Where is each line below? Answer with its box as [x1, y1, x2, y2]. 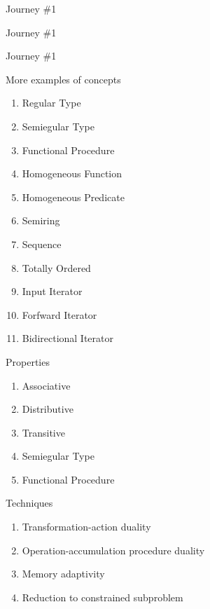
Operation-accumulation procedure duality [22, 542, 205, 557]
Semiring [22, 213, 60, 228]
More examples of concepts [6, 71, 121, 86]
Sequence [22, 236, 62, 251]
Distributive [22, 402, 73, 416]
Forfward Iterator [22, 307, 97, 322]
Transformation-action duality [22, 519, 151, 534]
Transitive [22, 425, 65, 439]
